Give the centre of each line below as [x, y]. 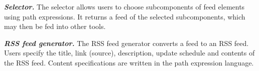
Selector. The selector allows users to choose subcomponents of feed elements [124, 6]
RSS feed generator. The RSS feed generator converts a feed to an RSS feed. [126, 43]
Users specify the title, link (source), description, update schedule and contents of [129, 53]
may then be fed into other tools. [55, 26]
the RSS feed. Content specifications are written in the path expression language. [129, 62]
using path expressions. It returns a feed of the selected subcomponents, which [125, 16]
